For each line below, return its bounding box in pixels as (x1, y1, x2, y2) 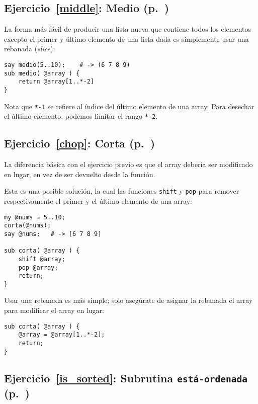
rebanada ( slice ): (4, 43, 55, 54)
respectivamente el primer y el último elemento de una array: (4, 195, 192, 206)
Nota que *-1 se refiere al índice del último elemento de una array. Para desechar (4, 101, 254, 111)
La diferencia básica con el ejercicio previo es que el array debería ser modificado (4, 159, 253, 170)
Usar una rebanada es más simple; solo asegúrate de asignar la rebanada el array (4, 295, 253, 305)
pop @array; (18, 264, 58, 271)
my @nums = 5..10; (4, 213, 65, 221)
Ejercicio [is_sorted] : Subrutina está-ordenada (4, 370, 247, 385)
